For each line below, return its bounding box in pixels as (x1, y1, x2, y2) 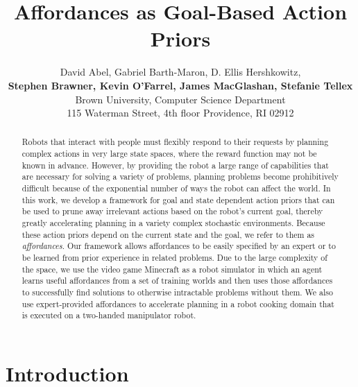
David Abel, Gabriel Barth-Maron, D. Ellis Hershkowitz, (60, 64, 301, 79)
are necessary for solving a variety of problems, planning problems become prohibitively (22, 171, 339, 182)
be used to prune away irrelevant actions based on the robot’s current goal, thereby (22, 205, 323, 217)
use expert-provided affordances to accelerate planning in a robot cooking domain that (22, 298, 334, 309)
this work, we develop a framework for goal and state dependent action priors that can (22, 193, 335, 205)
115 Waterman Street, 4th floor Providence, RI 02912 (67, 105, 294, 120)
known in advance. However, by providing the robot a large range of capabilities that (22, 159, 329, 171)
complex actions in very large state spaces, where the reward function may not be (22, 148, 317, 160)
